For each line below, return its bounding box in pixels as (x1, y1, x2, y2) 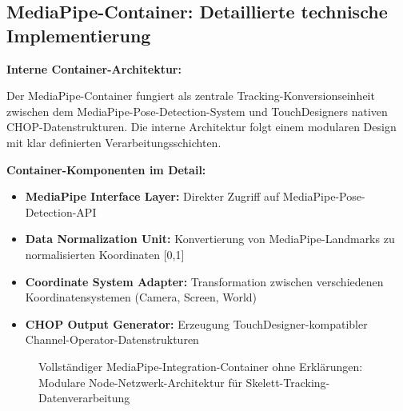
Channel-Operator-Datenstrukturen (25, 331, 199, 348)
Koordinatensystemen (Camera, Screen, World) (25, 289, 257, 305)
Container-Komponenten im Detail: (6, 161, 206, 178)
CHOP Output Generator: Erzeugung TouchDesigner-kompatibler (25, 315, 368, 332)
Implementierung (6, 22, 151, 47)
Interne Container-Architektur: (6, 60, 182, 77)
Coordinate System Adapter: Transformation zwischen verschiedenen (25, 273, 384, 289)
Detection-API (25, 203, 97, 220)
